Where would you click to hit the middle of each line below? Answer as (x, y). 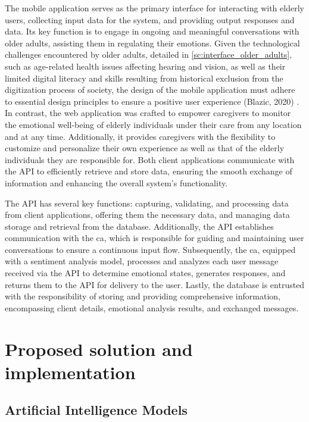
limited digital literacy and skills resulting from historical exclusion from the (144, 78)
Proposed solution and (99, 348)
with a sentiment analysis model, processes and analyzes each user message (142, 261)
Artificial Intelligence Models (96, 410)
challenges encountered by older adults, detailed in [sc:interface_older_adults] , (148, 54)
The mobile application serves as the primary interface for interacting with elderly (154, 8)
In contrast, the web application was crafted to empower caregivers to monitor (148, 113)
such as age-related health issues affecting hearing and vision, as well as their (145, 66)
